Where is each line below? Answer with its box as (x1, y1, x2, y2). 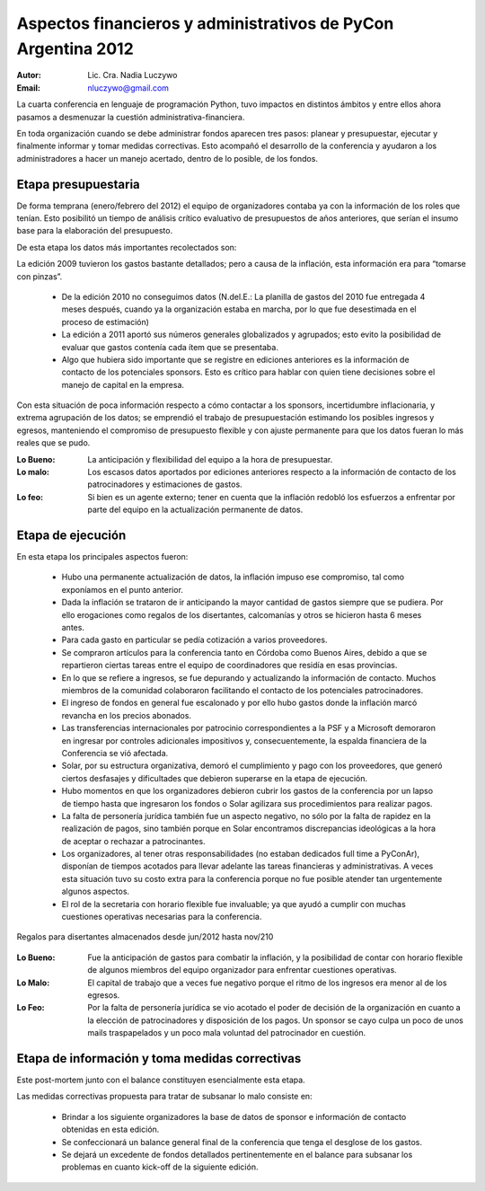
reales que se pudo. (16, 437, 91, 448)
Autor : (16, 70, 42, 81)
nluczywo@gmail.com (87, 82, 170, 93)
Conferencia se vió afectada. (61, 747, 169, 758)
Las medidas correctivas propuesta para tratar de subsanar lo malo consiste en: (16, 1091, 313, 1102)
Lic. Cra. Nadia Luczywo (87, 70, 178, 81)
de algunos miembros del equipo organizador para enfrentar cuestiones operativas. (87, 965, 397, 975)
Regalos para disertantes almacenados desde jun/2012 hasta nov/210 (16, 931, 274, 942)
